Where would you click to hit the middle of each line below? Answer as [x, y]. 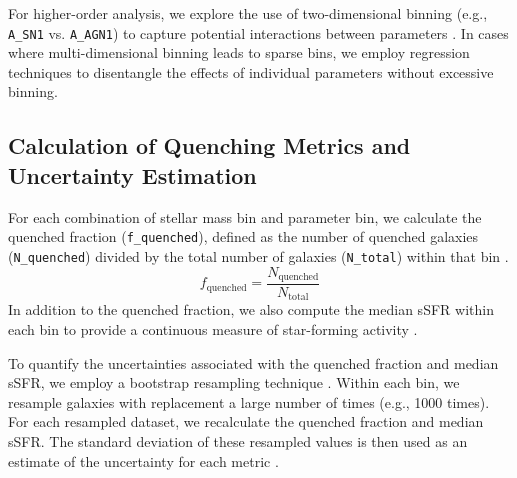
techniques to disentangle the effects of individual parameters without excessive [251, 71]
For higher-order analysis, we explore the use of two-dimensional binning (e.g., [248, 13]
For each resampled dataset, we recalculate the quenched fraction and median [246, 421]
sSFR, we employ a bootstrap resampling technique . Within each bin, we [234, 382]
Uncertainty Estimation [132, 174]
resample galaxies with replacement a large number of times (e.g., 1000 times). [249, 401]
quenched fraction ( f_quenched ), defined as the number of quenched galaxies [243, 236]
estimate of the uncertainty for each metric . [143, 460]
